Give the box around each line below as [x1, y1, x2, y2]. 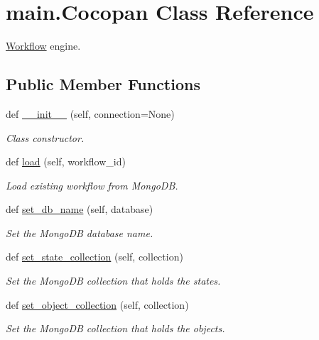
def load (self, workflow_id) [6, 154, 126, 169]
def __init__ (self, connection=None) [6, 106, 175, 121]
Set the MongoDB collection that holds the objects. [6, 321, 225, 336]
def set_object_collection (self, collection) [6, 297, 189, 312]
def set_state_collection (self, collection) [6, 249, 183, 264]
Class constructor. [6, 130, 85, 145]
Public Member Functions [6, 73, 200, 95]
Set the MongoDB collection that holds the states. [6, 273, 221, 288]
